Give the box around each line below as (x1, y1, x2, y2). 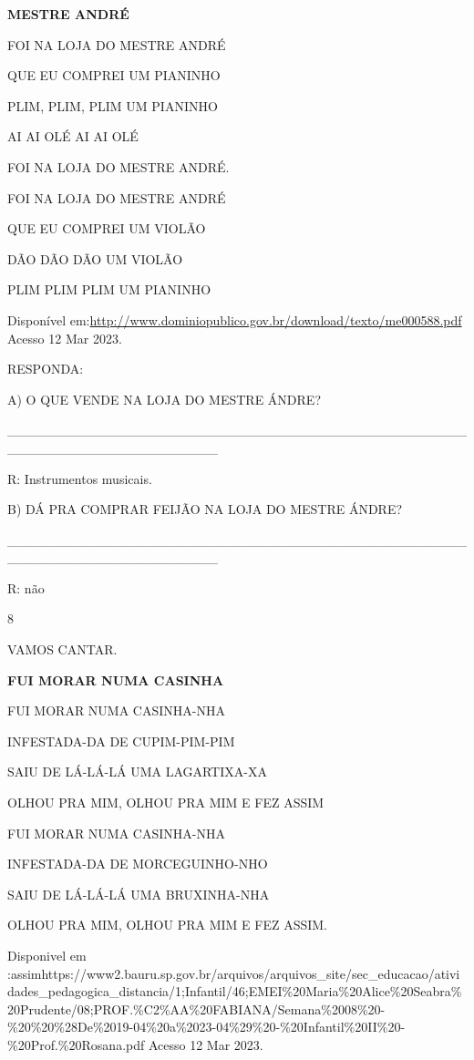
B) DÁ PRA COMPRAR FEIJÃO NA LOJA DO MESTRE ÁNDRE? (7, 499, 403, 519)
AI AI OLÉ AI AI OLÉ (7, 127, 139, 146)
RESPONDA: (7, 359, 84, 378)
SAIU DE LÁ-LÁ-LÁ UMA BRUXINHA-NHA (7, 884, 270, 903)
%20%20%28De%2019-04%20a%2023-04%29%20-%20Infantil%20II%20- (7, 1017, 406, 1036)
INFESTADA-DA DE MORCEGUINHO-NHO (7, 854, 268, 873)
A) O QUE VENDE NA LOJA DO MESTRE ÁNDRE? (7, 389, 321, 408)
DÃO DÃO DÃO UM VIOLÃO (7, 249, 183, 268)
